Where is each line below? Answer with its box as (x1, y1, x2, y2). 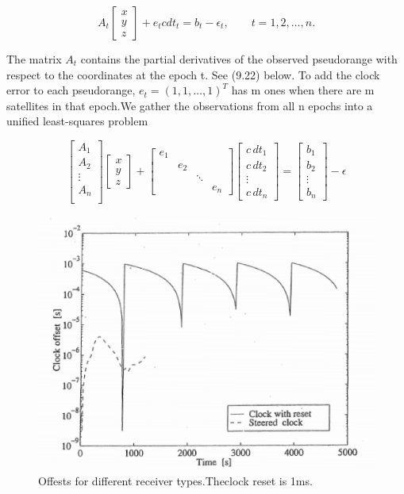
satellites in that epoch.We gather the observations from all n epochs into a (6, 97, 373, 113)
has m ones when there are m (231, 82, 375, 98)
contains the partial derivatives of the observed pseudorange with (80, 51, 398, 67)
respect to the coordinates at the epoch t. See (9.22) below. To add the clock (6, 66, 380, 82)
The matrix (6, 51, 62, 67)
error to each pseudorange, (6, 82, 136, 98)
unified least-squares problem (6, 113, 148, 129)
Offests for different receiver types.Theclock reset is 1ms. (38, 473, 313, 489)
